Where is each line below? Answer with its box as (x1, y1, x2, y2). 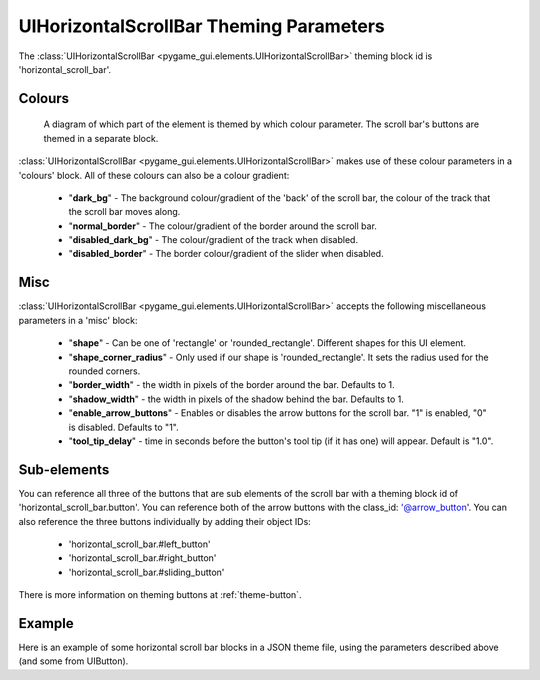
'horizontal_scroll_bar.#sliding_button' (68, 566, 225, 578)
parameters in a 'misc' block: (18, 314, 138, 326)
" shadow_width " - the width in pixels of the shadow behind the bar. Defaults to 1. (68, 393, 405, 405)
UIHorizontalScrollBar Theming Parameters (18, 15, 385, 37)
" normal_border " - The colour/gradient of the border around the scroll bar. (68, 220, 377, 232)
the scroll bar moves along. (68, 206, 181, 218)
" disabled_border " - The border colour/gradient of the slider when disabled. (68, 248, 384, 260)
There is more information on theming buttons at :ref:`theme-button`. (18, 589, 302, 601)
